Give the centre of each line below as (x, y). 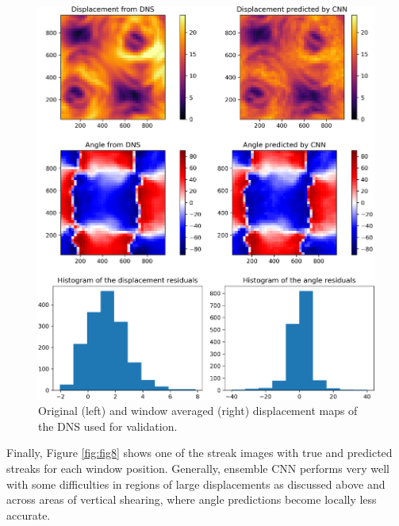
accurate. (29, 514)
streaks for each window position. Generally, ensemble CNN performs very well (198, 468)
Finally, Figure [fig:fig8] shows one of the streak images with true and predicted (199, 453)
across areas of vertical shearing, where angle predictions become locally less (192, 499)
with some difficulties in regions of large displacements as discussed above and (196, 484)
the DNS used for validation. (108, 426)
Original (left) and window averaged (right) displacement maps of (198, 411)
